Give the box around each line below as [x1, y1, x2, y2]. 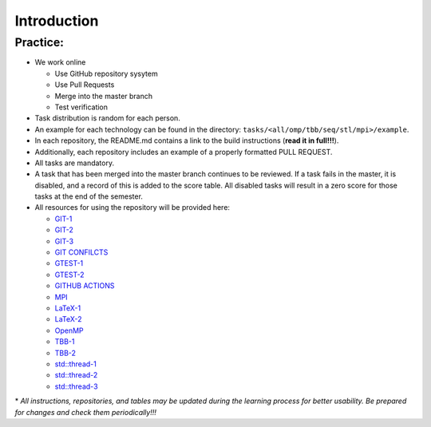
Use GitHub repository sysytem [54, 69, 159, 78]
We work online [34, 57, 86, 67]
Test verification [54, 102, 108, 112]
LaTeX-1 [54, 303, 81, 313]
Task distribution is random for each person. [34, 113, 181, 123]
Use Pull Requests [54, 80, 115, 89]
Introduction [14, 12, 99, 30]
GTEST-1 [54, 259, 84, 268]
